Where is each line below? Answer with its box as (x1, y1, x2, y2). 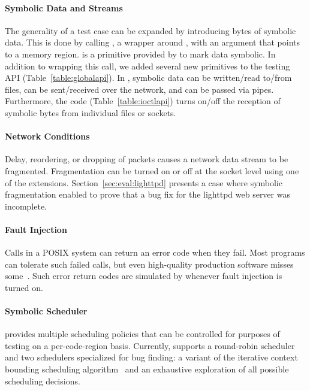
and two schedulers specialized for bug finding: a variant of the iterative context (5, 351, 298, 363)
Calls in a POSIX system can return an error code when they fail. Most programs (5, 246, 305, 259)
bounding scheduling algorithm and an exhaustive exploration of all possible (5, 363, 289, 375)
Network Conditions (5, 130, 90, 143)
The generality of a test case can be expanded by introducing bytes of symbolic (5, 24, 296, 37)
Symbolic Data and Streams (5, 1, 123, 14)
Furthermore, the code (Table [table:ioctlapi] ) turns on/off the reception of (5, 95, 281, 107)
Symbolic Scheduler (5, 305, 88, 317)
